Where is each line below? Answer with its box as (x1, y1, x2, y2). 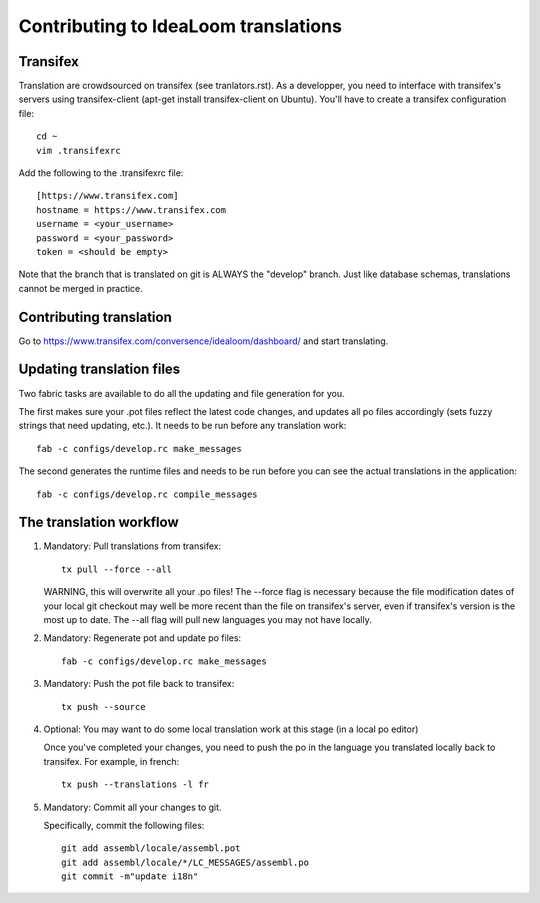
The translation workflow (18, 514, 179, 531)
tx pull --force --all (61, 563, 173, 575)
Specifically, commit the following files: (43, 819, 205, 831)
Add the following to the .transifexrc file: (18, 167, 184, 179)
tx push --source (61, 701, 146, 712)
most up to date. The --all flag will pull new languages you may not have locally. (43, 613, 372, 625)
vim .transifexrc (36, 145, 121, 156)
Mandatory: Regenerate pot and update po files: (43, 632, 242, 644)
